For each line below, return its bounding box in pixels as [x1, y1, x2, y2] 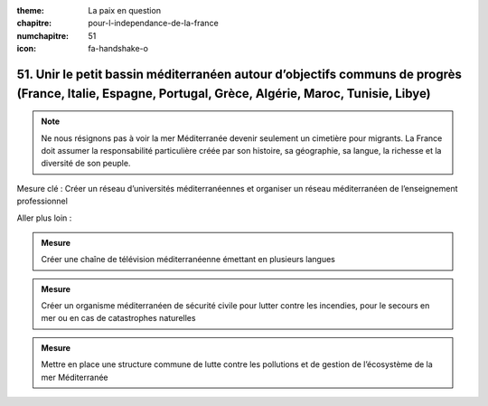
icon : [16, 43, 37, 54]
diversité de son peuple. [41, 158, 131, 169]
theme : [16, 5, 45, 15]
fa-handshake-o [88, 43, 149, 54]
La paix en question [88, 5, 162, 15]
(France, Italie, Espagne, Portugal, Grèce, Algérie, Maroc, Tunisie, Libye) [16, 86, 431, 101]
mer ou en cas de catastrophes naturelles [41, 313, 196, 324]
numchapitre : [16, 30, 70, 41]
